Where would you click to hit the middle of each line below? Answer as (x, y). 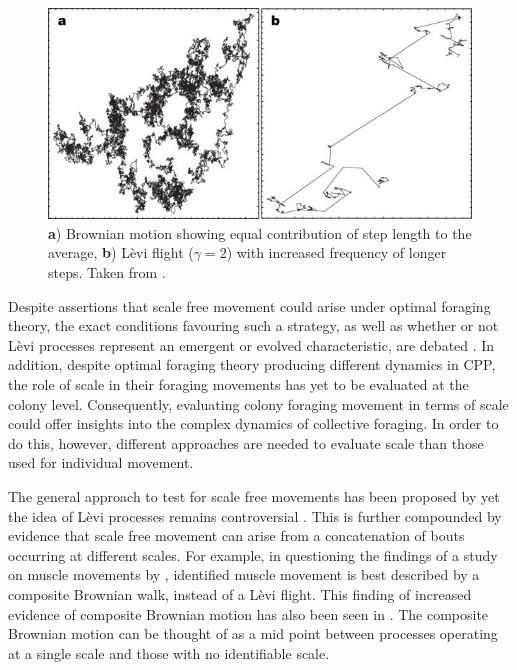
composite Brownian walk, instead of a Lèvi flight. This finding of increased (240, 593)
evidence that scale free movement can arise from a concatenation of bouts (236, 535)
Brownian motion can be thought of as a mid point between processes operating (253, 633)
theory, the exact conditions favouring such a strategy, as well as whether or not (253, 325)
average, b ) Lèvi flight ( (121, 252)
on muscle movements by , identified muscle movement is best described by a (244, 574)
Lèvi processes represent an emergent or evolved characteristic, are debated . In (251, 344)
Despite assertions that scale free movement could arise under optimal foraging (249, 305)
